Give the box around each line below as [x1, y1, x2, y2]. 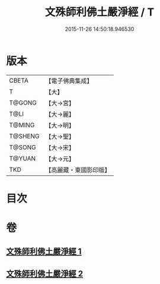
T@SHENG [9, 132, 40, 140]
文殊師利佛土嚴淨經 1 [6, 247, 82, 257]
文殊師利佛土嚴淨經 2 [6, 269, 84, 279]
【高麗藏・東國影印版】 [45, 166, 111, 174]
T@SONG [9, 143, 37, 152]
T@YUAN [9, 154, 36, 162]
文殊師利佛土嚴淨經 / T [44, 5, 155, 19]
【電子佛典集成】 [45, 77, 93, 85]
